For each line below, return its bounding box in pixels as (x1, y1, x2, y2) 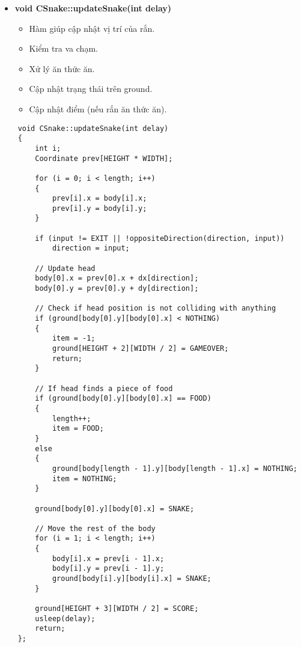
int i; (35, 144, 61, 153)
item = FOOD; (52, 424, 104, 433)
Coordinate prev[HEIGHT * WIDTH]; (35, 154, 173, 163)
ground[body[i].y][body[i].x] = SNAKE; (52, 574, 211, 583)
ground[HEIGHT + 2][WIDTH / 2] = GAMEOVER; (52, 344, 229, 353)
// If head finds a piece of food (35, 384, 173, 393)
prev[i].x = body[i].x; (52, 194, 147, 203)
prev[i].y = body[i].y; (52, 204, 147, 213)
